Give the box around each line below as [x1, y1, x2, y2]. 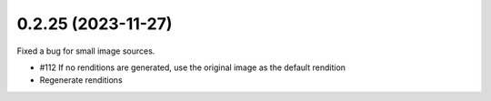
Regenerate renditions [39, 75, 123, 86]
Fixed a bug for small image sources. [16, 45, 155, 56]
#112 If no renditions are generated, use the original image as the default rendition [39, 62, 346, 73]
